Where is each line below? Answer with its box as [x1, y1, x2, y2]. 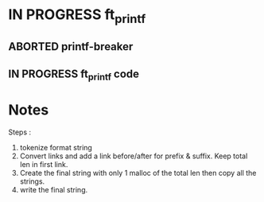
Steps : [8, 127, 32, 137]
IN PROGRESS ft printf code [8, 67, 140, 83]
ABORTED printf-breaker [8, 40, 134, 53]
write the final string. [19, 185, 88, 194]
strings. [19, 177, 45, 186]
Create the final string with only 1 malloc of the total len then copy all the [19, 168, 257, 177]
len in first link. [19, 159, 68, 169]
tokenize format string [19, 142, 93, 152]
